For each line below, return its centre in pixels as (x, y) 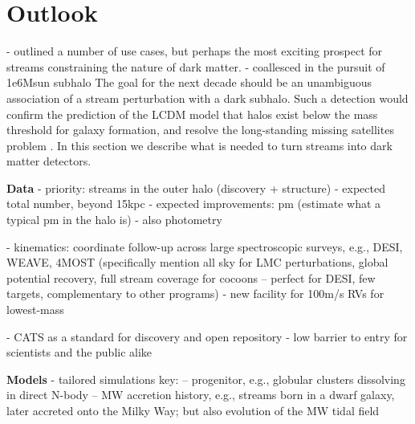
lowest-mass (35, 310)
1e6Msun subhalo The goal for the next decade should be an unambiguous (189, 82)
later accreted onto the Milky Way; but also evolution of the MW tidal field (193, 410)
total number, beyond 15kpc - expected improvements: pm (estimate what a (194, 204)
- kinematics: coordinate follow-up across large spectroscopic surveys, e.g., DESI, (205, 246)
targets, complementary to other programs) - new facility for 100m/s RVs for (195, 294)
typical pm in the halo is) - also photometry (114, 220)
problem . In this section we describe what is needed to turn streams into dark (199, 145)
